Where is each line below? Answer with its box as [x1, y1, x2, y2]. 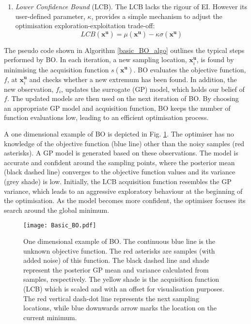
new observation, [4, 84, 54, 94]
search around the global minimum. [4, 205, 110, 215]
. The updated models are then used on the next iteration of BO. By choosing [7, 93, 239, 103]
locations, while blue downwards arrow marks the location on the [23, 303, 217, 313]
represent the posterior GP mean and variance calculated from [23, 264, 209, 274]
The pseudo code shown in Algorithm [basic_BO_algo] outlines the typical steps [4, 45, 245, 55]
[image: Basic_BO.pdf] [23, 222, 96, 229]
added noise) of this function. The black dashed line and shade [23, 255, 209, 265]
